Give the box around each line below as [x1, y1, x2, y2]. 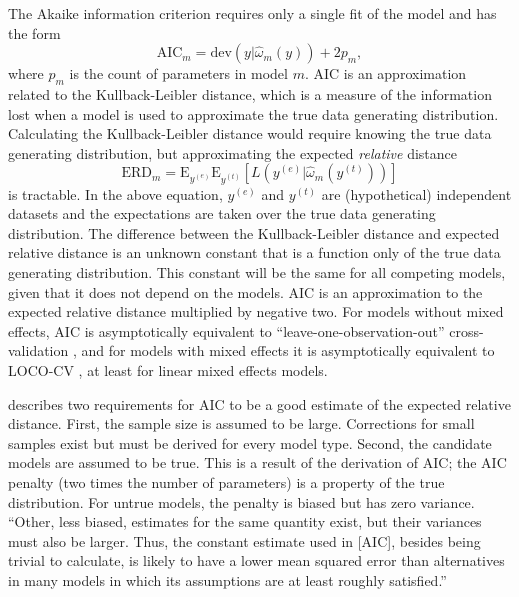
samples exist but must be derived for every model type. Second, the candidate [8, 432, 492, 453]
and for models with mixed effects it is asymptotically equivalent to [81, 340, 495, 361]
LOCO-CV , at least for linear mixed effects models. [8, 359, 328, 380]
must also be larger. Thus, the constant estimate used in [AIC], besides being [8, 530, 481, 551]
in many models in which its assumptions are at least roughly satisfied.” [8, 569, 447, 590]
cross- [449, 320, 484, 341]
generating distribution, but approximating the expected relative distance [8, 142, 457, 163]
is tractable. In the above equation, [8, 183, 223, 204]
